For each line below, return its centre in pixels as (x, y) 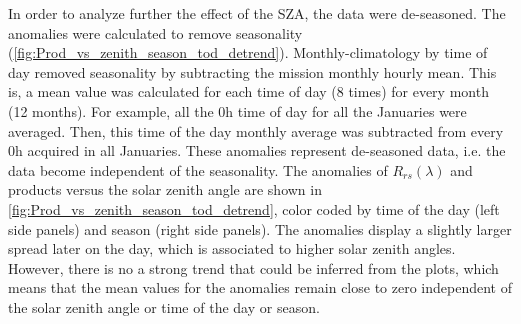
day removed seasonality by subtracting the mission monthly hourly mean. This (252, 71)
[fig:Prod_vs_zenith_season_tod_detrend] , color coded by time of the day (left (254, 208)
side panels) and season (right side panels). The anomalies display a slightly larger (260, 228)
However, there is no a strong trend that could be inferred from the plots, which (253, 267)
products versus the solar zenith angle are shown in (165, 189)
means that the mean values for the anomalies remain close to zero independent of (260, 287)
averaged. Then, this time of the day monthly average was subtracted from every (256, 130)
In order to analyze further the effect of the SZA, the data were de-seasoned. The (257, 13)
